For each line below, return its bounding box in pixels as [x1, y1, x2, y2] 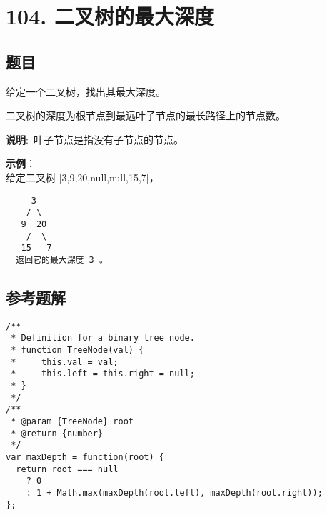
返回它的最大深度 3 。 [16, 254, 108, 265]
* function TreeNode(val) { [11, 345, 144, 355]
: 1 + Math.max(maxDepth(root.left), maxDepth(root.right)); [26, 487, 323, 498]
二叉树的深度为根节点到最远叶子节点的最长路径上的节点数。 [6, 108, 286, 123]
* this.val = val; [11, 356, 119, 367]
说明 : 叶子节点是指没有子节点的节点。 [6, 131, 183, 146]
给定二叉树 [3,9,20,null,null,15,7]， [6, 169, 159, 184]
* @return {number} [11, 428, 104, 439]
